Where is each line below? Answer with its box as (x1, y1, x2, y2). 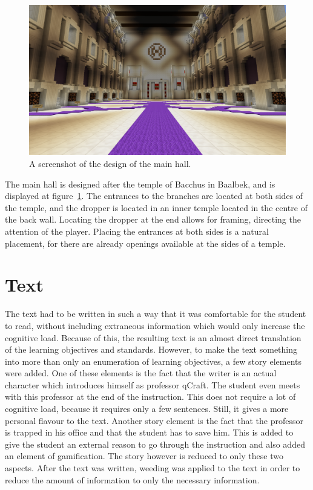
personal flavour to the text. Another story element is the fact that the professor (5, 414, 303, 426)
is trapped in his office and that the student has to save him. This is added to (5, 426, 294, 439)
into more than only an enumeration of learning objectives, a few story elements (5, 354, 301, 367)
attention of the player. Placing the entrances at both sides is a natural (5, 225, 269, 237)
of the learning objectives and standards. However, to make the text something (5, 343, 298, 356)
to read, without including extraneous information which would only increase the (5, 319, 305, 332)
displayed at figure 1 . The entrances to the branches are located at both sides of (5, 189, 303, 202)
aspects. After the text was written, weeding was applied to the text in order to (5, 462, 300, 474)
